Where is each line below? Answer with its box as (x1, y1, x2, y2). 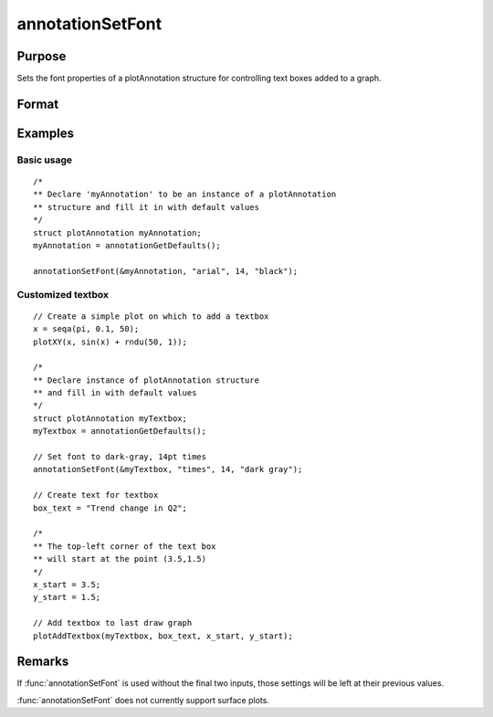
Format (16, 96, 59, 111)
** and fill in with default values (33, 388, 197, 398)
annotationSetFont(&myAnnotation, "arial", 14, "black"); (33, 266, 299, 276)
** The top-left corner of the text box (33, 541, 216, 552)
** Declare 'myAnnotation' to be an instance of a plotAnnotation (33, 189, 337, 200)
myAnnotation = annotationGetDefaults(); (33, 240, 221, 250)
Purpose (16, 48, 67, 64)
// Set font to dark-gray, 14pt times (33, 452, 207, 462)
